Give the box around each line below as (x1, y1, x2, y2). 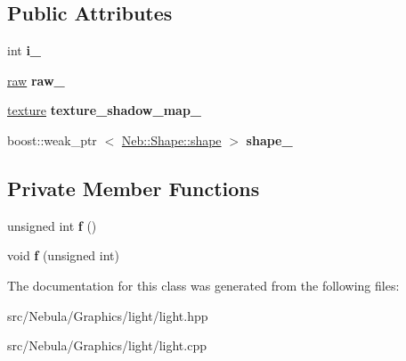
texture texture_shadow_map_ (7, 101, 202, 119)
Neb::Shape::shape (121, 130, 222, 149)
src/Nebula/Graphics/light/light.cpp (7, 336, 207, 355)
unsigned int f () (7, 216, 97, 234)
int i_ (7, 41, 42, 60)
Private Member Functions (7, 174, 260, 201)
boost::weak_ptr (7, 130, 97, 149)
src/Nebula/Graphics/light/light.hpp (7, 306, 208, 324)
